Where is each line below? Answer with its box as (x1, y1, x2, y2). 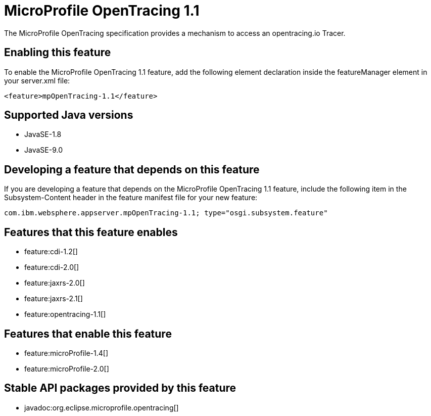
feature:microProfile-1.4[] (24, 348, 109, 357)
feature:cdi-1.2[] (24, 247, 78, 256)
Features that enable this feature (4, 327, 172, 340)
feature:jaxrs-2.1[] (24, 294, 83, 303)
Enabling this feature (4, 46, 111, 59)
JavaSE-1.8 (24, 130, 62, 139)
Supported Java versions (4, 109, 133, 122)
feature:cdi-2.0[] (24, 263, 79, 272)
